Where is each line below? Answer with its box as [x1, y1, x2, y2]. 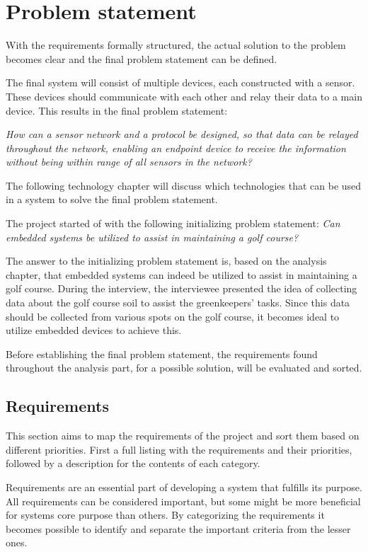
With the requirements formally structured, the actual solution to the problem [6, 38, 346, 52]
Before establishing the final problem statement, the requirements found [6, 346, 318, 361]
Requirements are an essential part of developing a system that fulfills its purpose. [6, 479, 362, 494]
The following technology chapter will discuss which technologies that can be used [6, 178, 362, 192]
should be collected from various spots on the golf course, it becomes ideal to [6, 309, 340, 323]
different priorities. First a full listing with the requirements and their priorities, [6, 442, 352, 456]
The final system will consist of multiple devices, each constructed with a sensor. [6, 75, 355, 90]
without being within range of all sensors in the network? [6, 154, 252, 169]
